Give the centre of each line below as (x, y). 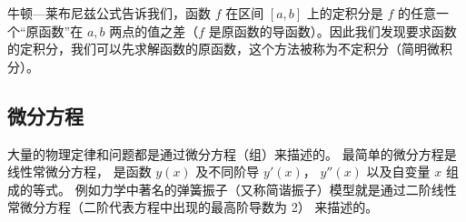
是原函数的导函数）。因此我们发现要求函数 (332, 30)
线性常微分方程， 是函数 (79, 172)
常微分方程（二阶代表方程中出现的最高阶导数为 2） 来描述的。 (193, 207)
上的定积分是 (345, 13)
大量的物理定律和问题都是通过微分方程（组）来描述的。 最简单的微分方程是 (232, 153)
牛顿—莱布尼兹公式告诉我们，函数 (109, 13)
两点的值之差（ (154, 30)
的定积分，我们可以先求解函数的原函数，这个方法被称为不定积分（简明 (217, 49)
